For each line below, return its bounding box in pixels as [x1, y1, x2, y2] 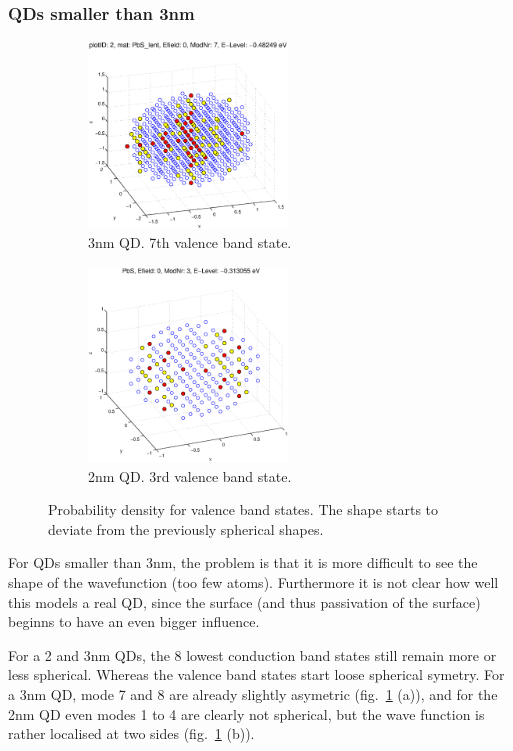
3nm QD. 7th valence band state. [88, 232, 292, 253]
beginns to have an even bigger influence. [8, 611, 260, 632]
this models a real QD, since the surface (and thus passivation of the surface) [8, 591, 481, 612]
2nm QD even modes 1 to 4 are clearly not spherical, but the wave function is [8, 703, 485, 724]
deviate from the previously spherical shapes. [48, 518, 324, 539]
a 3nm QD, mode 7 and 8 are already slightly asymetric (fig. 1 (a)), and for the [8, 683, 498, 704]
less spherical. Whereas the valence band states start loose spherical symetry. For [8, 664, 505, 685]
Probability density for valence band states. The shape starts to [48, 499, 439, 520]
